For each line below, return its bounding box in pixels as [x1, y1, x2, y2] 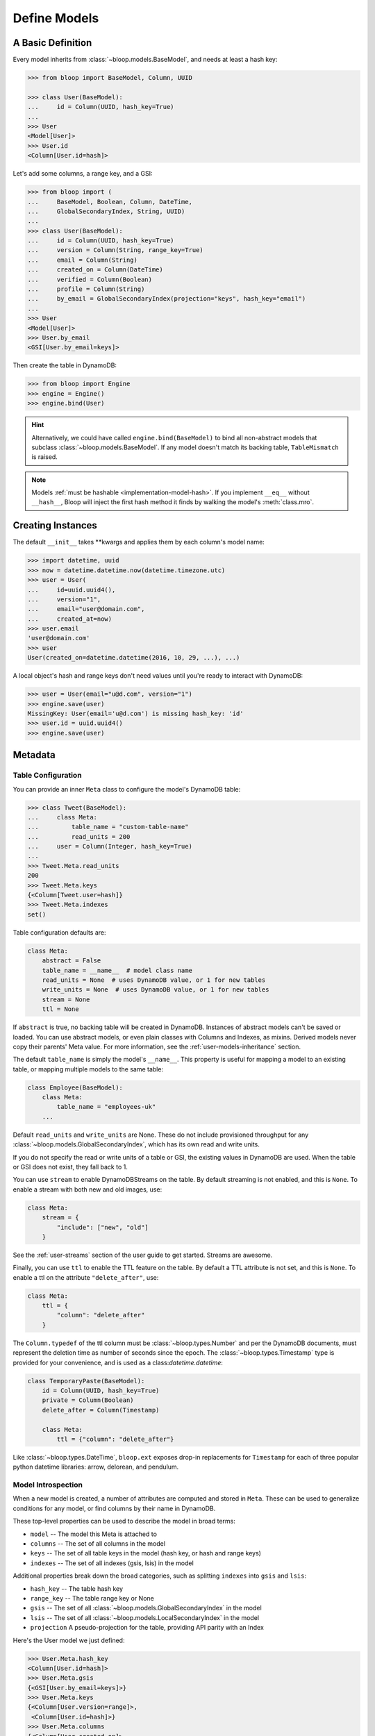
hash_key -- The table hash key [30, 1584, 124, 1593]
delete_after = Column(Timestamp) [42, 1406, 160, 1414]
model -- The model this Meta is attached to [30, 1530, 158, 1538]
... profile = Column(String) [27, 285, 145, 293]
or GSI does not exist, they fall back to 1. [12, 1163, 128, 1171]
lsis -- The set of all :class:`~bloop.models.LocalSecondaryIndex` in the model [30, 1613, 260, 1621]
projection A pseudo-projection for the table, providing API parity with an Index [30, 1624, 264, 1632]
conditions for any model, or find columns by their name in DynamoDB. [12, 1504, 216, 1512]
